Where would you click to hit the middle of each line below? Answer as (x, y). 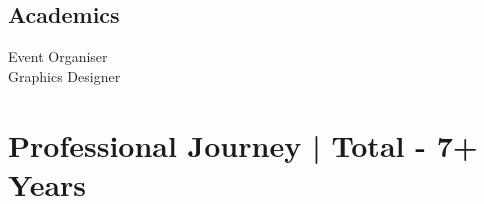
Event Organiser (58, 56)
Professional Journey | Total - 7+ (243, 144)
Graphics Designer (64, 75)
